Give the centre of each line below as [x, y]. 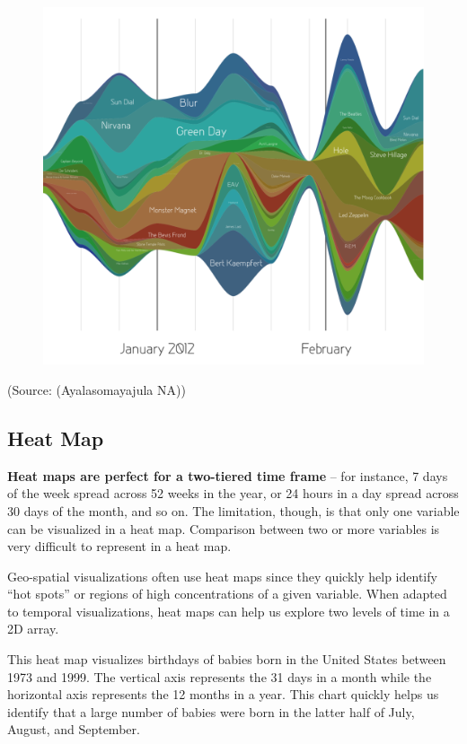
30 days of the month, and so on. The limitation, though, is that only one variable [233, 510]
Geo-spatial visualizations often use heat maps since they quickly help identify [222, 576]
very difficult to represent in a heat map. [119, 546]
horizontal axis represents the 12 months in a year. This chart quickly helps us [223, 694]
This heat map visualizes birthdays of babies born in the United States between [227, 659]
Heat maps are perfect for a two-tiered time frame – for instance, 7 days [228, 475]
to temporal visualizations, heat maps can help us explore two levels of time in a [229, 611]
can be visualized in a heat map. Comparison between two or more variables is [224, 528]
